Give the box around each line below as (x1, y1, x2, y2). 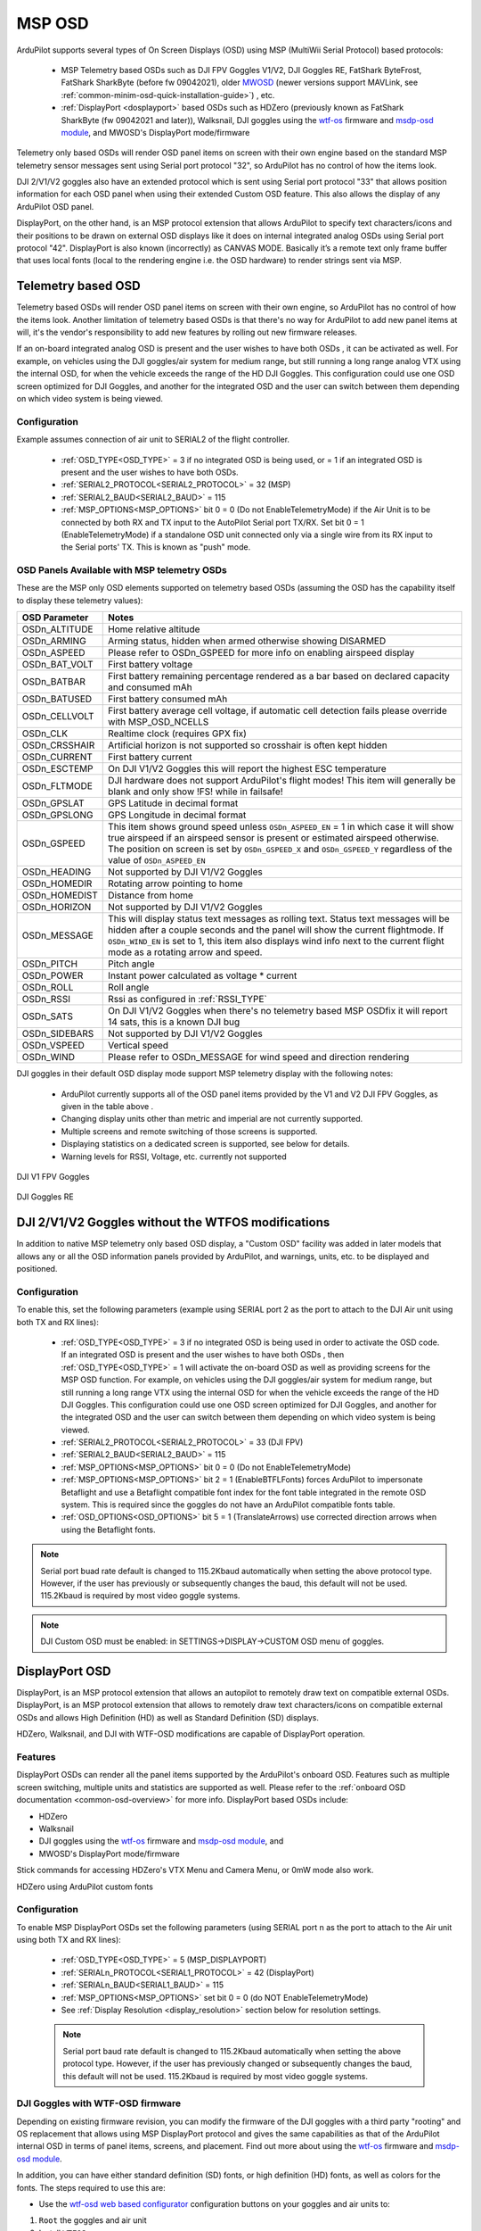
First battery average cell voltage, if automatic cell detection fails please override (108, 705, 447, 717)
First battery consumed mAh (108, 693, 228, 705)
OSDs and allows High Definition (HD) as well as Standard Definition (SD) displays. (16, 1712, 320, 1722)
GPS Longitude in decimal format (108, 809, 247, 821)
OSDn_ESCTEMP (21, 763, 94, 775)
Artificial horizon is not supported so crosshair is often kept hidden (108, 739, 387, 751)
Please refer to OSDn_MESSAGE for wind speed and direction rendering (108, 1051, 410, 1064)
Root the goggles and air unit (38, 2215, 147, 2226)
